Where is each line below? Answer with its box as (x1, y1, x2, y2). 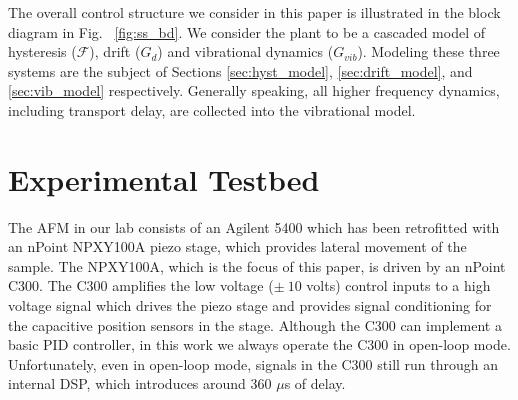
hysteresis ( (8, 41, 77, 62)
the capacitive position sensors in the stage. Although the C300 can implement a (8, 314, 502, 335)
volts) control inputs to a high (306, 275, 491, 296)
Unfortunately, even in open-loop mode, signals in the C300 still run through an (8, 353, 499, 374)
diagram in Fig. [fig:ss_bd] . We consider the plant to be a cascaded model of (8, 21, 485, 42)
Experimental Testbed (8, 158, 320, 199)
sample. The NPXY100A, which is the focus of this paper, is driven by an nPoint (8, 255, 506, 276)
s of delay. (284, 373, 346, 394)
